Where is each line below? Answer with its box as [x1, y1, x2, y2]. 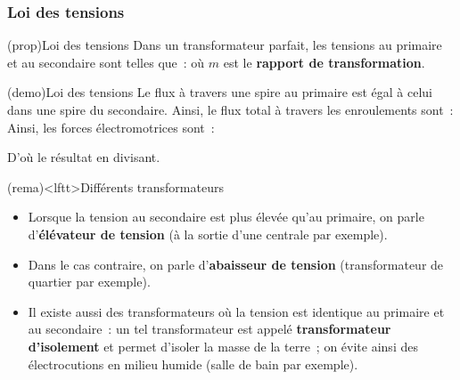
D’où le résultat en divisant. [7, 148, 160, 166]
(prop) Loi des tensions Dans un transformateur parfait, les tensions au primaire [7, 36, 442, 54]
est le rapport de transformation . [223, 53, 425, 71]
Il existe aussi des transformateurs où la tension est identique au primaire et [28, 302, 445, 320]
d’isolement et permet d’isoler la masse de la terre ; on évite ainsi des [28, 336, 418, 355]
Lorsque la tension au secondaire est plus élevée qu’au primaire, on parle [28, 207, 424, 226]
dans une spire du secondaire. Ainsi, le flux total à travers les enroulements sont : [7, 101, 454, 118]
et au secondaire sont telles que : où [7, 53, 205, 71]
